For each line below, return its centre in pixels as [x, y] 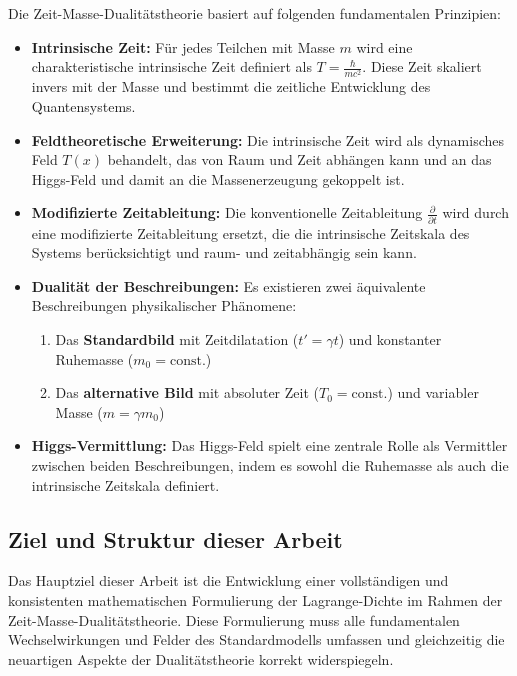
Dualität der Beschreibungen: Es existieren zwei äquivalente [228, 285]
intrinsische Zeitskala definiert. [125, 484]
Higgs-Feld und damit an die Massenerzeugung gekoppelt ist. [218, 178]
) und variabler [433, 392]
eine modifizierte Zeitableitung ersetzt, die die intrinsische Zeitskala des [250, 232]
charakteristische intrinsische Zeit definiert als [171, 66]
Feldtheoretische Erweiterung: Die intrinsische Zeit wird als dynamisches [268, 139]
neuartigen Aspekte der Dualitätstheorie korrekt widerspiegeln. [201, 658]
